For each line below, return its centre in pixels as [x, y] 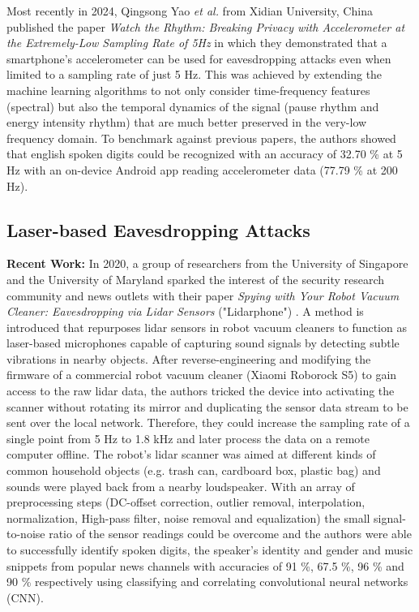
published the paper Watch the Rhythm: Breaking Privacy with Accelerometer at [206, 26]
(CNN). [25, 597]
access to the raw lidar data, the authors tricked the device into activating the [201, 391]
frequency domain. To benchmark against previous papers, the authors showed [201, 138]
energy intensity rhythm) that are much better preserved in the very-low [187, 122]
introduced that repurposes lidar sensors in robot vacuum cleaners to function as [207, 327]
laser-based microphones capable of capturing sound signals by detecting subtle [203, 343]
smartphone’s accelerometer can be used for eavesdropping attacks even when [199, 58]
